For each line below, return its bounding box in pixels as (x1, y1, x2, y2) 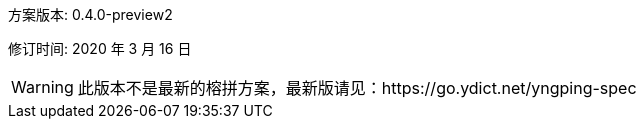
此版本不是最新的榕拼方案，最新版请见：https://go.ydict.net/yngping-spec (77, 78, 637, 98)
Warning (11, 77, 74, 97)
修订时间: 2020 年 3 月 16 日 (8, 40, 192, 57)
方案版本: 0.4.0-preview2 (8, 6, 173, 23)
